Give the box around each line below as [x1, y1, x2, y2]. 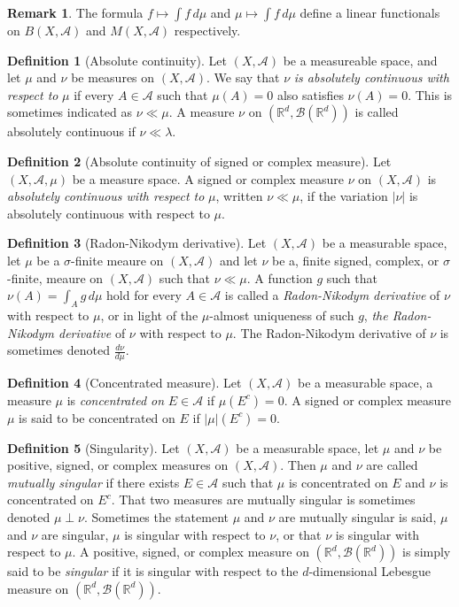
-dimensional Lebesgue [308, 562, 432, 580]
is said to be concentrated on [19, 408, 175, 426]
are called [366, 456, 418, 474]
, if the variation [300, 187, 388, 205]
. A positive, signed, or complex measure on [72, 542, 309, 561]
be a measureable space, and [283, 50, 438, 69]
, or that [276, 525, 322, 543]
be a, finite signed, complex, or [271, 250, 440, 269]
